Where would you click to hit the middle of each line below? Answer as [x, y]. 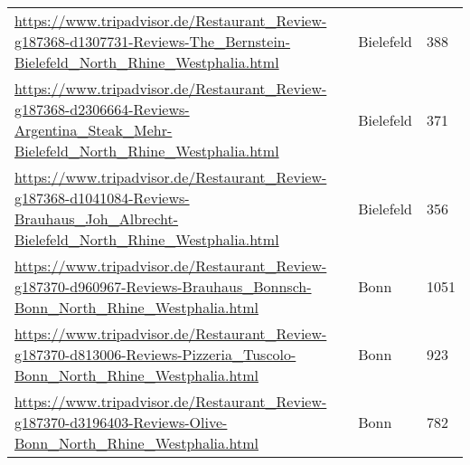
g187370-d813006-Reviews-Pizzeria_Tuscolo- [155, 354]
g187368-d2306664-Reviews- [102, 109]
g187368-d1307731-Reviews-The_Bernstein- [153, 41]
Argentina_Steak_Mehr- [94, 130]
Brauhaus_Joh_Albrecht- [97, 218]
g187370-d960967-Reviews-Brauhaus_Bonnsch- [163, 286]
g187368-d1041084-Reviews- [102, 198]
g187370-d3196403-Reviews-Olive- [121, 422]
